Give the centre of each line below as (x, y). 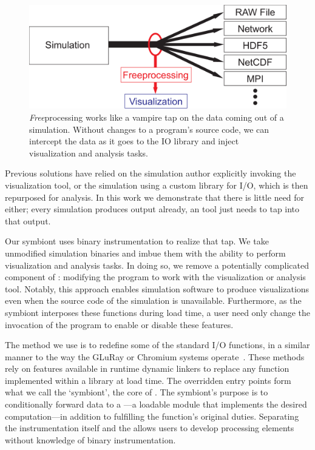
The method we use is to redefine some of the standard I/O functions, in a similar (157, 345)
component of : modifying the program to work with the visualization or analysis (155, 277)
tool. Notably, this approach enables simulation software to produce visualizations (157, 288)
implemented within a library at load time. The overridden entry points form (148, 380)
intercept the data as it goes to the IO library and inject (134, 141)
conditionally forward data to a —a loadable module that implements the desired (156, 404)
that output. (28, 220)
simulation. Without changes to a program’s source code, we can (149, 129)
